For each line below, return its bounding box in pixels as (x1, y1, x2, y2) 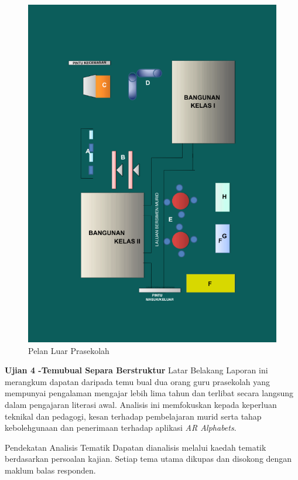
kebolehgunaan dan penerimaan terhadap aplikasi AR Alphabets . (5, 421, 237, 434)
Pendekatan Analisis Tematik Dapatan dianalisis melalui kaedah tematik (5, 441, 266, 453)
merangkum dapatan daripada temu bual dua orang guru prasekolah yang (5, 375, 270, 387)
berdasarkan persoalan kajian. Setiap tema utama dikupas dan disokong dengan (5, 452, 292, 465)
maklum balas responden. (5, 464, 96, 476)
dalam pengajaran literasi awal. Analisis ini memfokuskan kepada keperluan (5, 399, 277, 411)
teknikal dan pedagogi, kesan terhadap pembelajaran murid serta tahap (5, 410, 262, 422)
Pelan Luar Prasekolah (28, 344, 109, 356)
